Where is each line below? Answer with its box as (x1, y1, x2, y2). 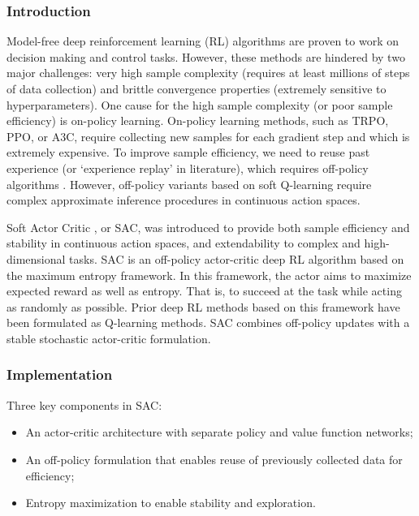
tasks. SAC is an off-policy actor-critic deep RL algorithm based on (69, 250, 404, 267)
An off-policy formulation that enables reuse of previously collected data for (25, 450, 403, 467)
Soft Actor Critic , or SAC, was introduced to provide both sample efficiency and (6, 218, 410, 235)
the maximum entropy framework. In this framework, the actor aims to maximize (6, 266, 412, 283)
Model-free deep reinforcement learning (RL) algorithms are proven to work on (6, 32, 399, 49)
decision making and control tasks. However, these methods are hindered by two (6, 48, 405, 65)
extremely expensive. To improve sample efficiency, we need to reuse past (6, 144, 370, 161)
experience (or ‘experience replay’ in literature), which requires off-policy (6, 159, 369, 176)
